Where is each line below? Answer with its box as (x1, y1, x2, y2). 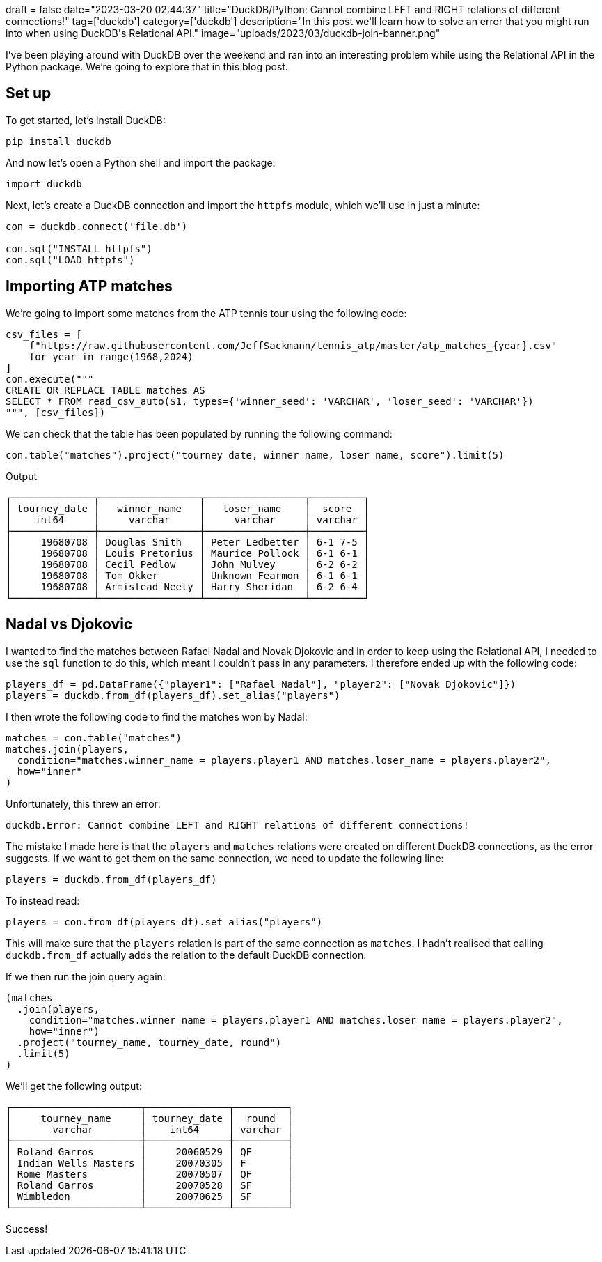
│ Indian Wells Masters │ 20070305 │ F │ (6, 1157, 294, 1169)
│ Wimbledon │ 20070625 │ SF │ (6, 1190, 294, 1202)
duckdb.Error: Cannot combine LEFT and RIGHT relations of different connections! (6, 819, 469, 831)
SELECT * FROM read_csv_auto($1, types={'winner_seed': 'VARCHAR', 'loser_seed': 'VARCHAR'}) (6, 395, 534, 407)
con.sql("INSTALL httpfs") (6, 243, 152, 254)
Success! (6, 1222, 48, 1235)
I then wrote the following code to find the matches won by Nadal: (6, 710, 308, 723)
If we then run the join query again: (6, 970, 166, 983)
